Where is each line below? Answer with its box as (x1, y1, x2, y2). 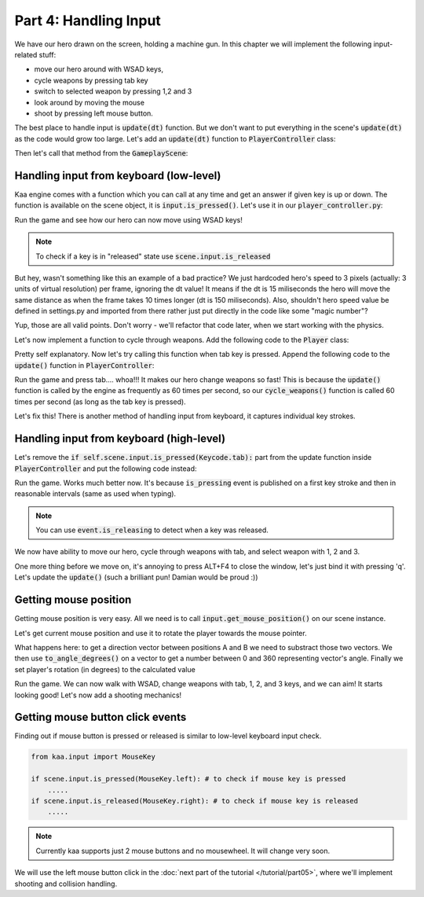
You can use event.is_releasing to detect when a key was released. (35, 525, 269, 535)
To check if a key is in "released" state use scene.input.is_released (35, 252, 271, 261)
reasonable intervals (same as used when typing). (14, 489, 177, 498)
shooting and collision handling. (14, 879, 118, 888)
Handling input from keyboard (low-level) (14, 169, 221, 182)
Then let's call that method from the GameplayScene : (14, 149, 188, 158)
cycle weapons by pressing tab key (34, 75, 148, 85)
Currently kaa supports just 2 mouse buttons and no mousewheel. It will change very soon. (35, 846, 331, 855)
